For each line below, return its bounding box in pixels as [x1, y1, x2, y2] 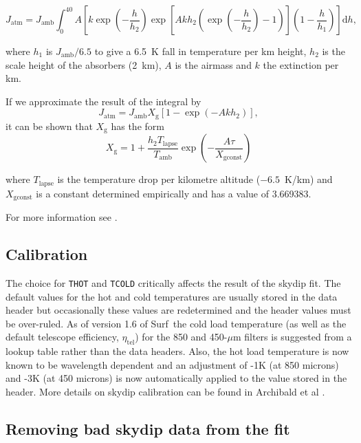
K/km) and [284, 172, 333, 186]
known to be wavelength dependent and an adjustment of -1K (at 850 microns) [6, 357, 339, 371]
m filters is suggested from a [232, 329, 352, 344]
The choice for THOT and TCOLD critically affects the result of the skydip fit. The [6, 275, 341, 290]
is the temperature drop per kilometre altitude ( [57, 172, 261, 186]
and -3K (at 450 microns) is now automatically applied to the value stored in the [6, 371, 347, 385]
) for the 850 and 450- [135, 329, 228, 344]
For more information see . [6, 210, 118, 224]
